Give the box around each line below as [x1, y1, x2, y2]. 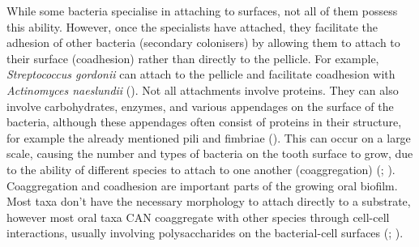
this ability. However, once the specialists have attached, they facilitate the [6, 18, 378, 35]
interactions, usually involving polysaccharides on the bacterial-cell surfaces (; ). [6, 224, 404, 241]
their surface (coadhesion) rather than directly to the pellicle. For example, [6, 49, 379, 66]
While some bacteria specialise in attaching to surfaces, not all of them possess [6, 2, 398, 19]
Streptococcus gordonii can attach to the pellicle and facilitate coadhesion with [6, 66, 395, 83]
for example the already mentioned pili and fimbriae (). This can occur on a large [6, 129, 411, 146]
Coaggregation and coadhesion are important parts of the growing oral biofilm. [6, 177, 398, 194]
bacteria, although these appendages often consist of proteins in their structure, [6, 113, 402, 130]
